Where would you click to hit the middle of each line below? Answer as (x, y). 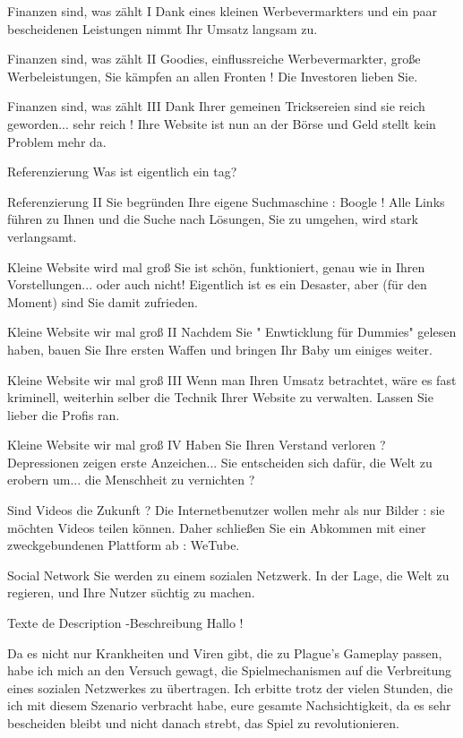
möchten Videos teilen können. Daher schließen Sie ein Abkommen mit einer (217, 527)
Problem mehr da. (57, 141)
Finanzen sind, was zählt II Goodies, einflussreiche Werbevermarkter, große (214, 59)
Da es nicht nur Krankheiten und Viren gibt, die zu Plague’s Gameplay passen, (225, 652)
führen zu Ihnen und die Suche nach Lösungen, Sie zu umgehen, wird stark (213, 219)
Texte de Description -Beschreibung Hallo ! (125, 623)
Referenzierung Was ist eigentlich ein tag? (122, 172)
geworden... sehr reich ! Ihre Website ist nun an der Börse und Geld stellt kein (222, 123)
